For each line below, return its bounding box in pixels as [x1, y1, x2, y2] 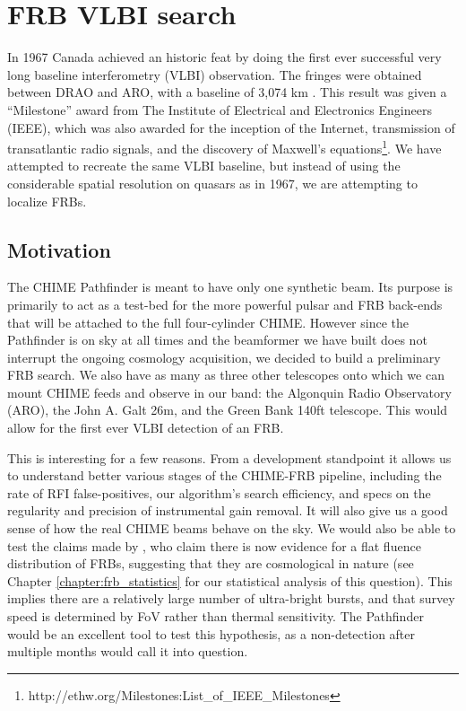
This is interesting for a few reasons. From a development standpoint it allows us [7, 448, 452, 467]
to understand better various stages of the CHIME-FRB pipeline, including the [7, 466, 442, 485]
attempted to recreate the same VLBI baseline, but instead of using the [7, 156, 401, 175]
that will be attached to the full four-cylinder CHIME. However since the [7, 312, 409, 331]
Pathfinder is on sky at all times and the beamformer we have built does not [7, 330, 427, 349]
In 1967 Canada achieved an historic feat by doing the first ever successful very [7, 48, 442, 66]
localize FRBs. [7, 191, 87, 210]
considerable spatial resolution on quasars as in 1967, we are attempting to [7, 173, 418, 192]
